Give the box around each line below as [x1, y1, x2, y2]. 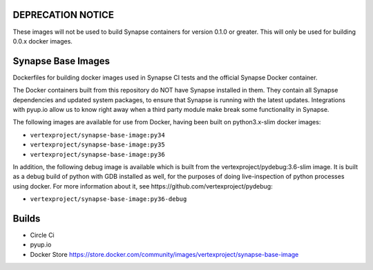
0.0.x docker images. [12, 37, 73, 45]
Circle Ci [30, 231, 55, 240]
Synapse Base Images [12, 55, 111, 67]
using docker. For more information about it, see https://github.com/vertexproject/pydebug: [12, 182, 273, 190]
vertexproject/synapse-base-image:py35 [30, 141, 165, 148]
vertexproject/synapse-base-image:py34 [30, 131, 165, 139]
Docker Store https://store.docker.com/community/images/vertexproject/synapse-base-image [30, 250, 299, 258]
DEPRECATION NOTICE [12, 9, 114, 21]
